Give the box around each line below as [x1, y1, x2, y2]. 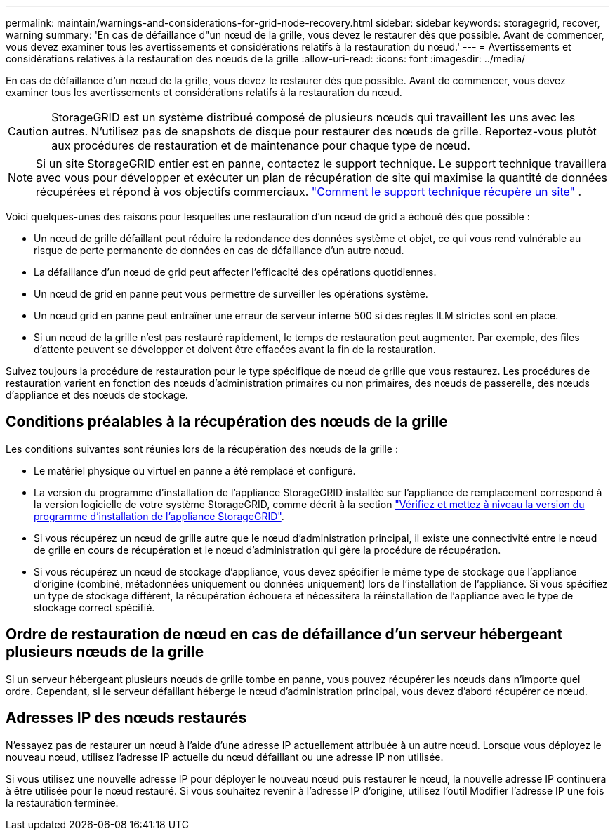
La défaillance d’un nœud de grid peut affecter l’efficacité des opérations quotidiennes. [34, 266, 437, 278]
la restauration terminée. [6, 796, 119, 809]
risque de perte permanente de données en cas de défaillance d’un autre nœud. [34, 244, 404, 256]
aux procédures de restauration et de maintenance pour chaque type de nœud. [51, 138, 470, 152]
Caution [8, 124, 49, 138]
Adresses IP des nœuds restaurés [6, 709, 247, 727]
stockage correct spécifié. [34, 601, 155, 613]
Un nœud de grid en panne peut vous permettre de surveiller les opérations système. [34, 288, 428, 300]
